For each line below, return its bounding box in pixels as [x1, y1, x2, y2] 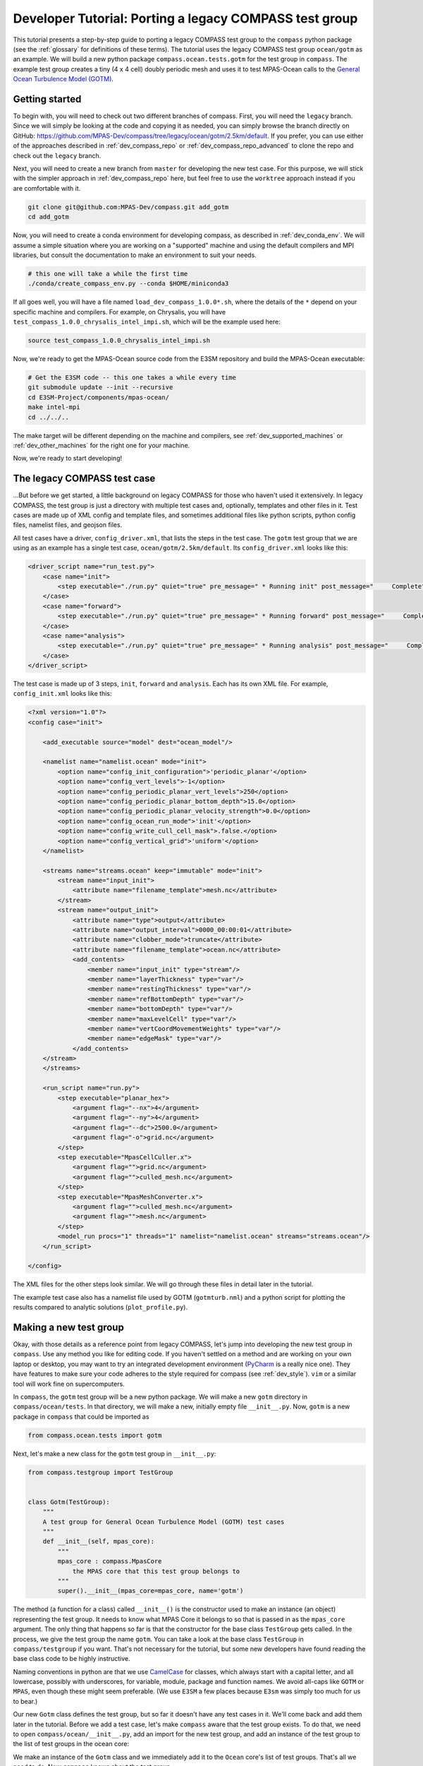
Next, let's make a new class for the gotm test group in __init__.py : [13, 1449, 216, 1458]
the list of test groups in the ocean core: [13, 1740, 130, 1748]
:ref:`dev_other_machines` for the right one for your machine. [13, 441, 190, 449]
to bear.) [13, 1697, 38, 1705]
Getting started [13, 93, 82, 105]
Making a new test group [13, 1321, 125, 1333]
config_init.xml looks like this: [13, 689, 112, 698]
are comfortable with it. [13, 184, 81, 192]
